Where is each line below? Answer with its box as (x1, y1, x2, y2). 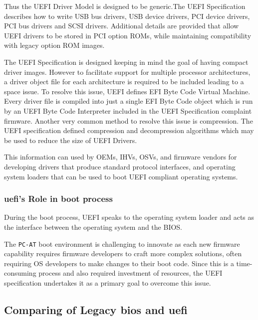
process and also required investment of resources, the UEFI (38, 268, 223, 278)
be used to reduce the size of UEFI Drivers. (4, 135, 137, 145)
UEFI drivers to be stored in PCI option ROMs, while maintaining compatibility (4, 30, 252, 40)
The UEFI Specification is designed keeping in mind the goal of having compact (4, 56, 249, 67)
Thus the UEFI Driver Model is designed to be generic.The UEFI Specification (4, 1, 246, 11)
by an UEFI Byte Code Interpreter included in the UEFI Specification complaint (4, 105, 252, 116)
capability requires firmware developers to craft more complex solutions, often (4, 248, 242, 259)
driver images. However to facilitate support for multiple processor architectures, (4, 66, 251, 77)
